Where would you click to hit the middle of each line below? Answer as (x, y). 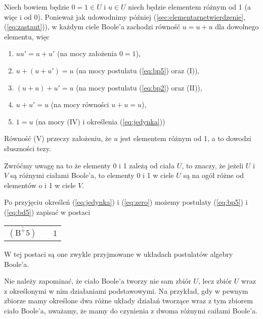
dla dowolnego (237, 27)
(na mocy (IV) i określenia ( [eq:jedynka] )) (100, 121)
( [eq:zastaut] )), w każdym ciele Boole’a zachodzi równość (92, 27)
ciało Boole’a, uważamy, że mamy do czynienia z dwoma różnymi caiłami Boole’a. (131, 310)
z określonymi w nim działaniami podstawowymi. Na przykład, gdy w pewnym (126, 290)
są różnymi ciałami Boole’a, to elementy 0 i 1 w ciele (92, 175)
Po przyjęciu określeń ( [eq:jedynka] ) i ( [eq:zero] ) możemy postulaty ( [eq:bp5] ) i (126, 202)
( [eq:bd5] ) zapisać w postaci (47, 212)
